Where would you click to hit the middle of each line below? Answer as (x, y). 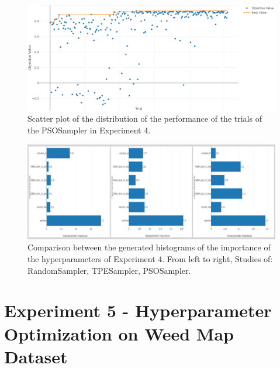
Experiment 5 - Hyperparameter (138, 310)
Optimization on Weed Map (119, 333)
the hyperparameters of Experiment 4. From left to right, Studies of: (150, 259)
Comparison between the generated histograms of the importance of (149, 247)
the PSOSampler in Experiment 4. (89, 130)
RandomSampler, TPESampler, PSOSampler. (109, 270)
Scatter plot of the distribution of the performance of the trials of (145, 118)
